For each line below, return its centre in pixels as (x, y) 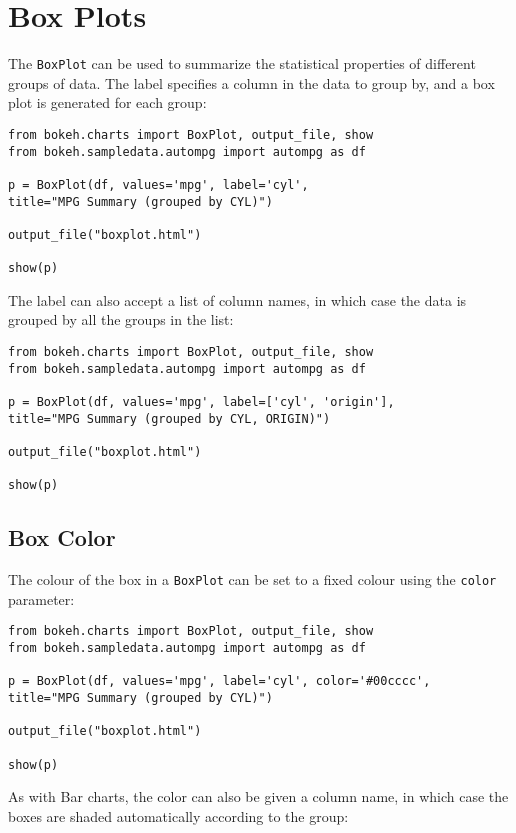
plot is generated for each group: (107, 102)
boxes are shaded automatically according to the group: (178, 815)
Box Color (62, 537)
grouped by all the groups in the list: (121, 319)
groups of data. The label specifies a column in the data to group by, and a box (251, 82)
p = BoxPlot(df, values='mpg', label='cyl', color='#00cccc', (219, 681)
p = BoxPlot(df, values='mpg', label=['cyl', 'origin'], (201, 402)
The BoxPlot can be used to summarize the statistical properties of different (242, 63)
